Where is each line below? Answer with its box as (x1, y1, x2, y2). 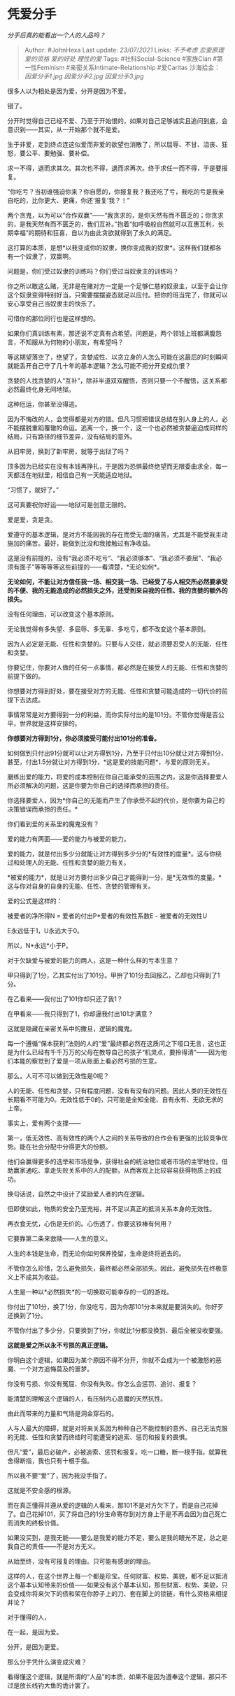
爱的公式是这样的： (7, 896, 63, 905)
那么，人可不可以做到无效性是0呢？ (7, 1071, 110, 1080)
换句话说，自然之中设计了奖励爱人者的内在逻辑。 (7, 1189, 148, 1198)
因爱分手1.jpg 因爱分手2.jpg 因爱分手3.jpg (24, 71, 145, 80)
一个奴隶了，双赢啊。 (13, 252, 75, 260)
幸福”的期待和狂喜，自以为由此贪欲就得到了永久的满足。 (13, 228, 176, 236)
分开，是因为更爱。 (7, 1642, 63, 1651)
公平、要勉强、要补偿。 (25, 148, 93, 157)
